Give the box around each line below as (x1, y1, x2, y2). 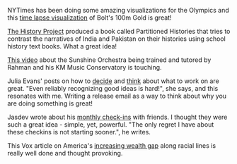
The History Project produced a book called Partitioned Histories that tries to (7, 27, 231, 35)
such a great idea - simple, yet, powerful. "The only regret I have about (7, 120, 214, 129)
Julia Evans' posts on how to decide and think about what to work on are (7, 77, 219, 85)
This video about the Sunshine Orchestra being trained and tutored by (7, 56, 212, 64)
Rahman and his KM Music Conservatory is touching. (7, 63, 162, 71)
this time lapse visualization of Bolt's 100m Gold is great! (7, 13, 172, 22)
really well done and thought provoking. (7, 149, 123, 157)
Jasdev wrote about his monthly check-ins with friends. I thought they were (7, 113, 228, 121)
